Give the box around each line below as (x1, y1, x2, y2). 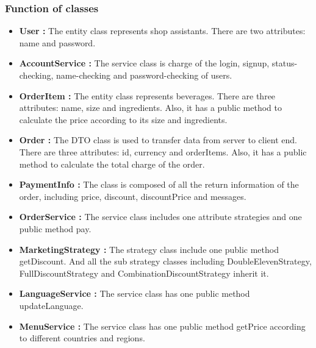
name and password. (19, 36, 96, 49)
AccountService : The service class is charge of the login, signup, (19, 57, 270, 69)
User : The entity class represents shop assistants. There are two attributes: (19, 24, 306, 37)
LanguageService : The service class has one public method (19, 287, 250, 300)
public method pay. (19, 222, 92, 235)
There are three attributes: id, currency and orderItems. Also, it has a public (19, 145, 307, 158)
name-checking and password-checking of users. (56, 69, 232, 81)
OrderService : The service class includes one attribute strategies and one (19, 210, 302, 223)
